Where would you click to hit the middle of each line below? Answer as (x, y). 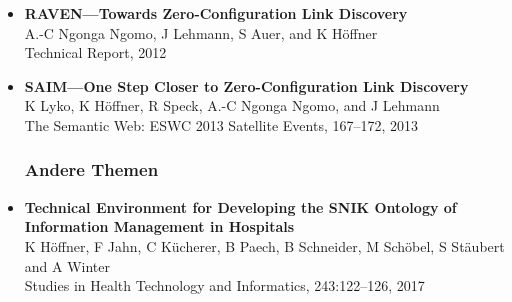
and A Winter (67, 265)
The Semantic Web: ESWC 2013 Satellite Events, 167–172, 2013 (221, 124)
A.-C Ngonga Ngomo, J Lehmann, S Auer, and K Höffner (201, 32)
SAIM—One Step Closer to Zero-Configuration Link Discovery (246, 85)
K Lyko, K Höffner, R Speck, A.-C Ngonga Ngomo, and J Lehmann (232, 105)
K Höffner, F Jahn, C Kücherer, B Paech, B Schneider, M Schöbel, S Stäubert (264, 245)
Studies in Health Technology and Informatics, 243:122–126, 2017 (224, 285)
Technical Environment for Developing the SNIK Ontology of (240, 206)
